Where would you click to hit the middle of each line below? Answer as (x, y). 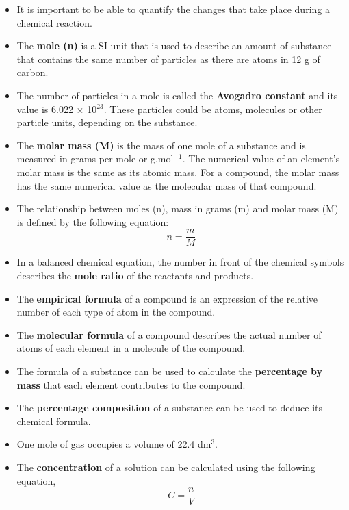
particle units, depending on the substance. (107, 122)
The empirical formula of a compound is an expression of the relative (167, 298)
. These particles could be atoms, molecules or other (213, 109)
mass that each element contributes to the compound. (131, 384)
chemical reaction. (54, 22)
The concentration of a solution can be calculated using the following (166, 467)
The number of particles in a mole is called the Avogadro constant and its (177, 95)
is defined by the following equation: (93, 221)
